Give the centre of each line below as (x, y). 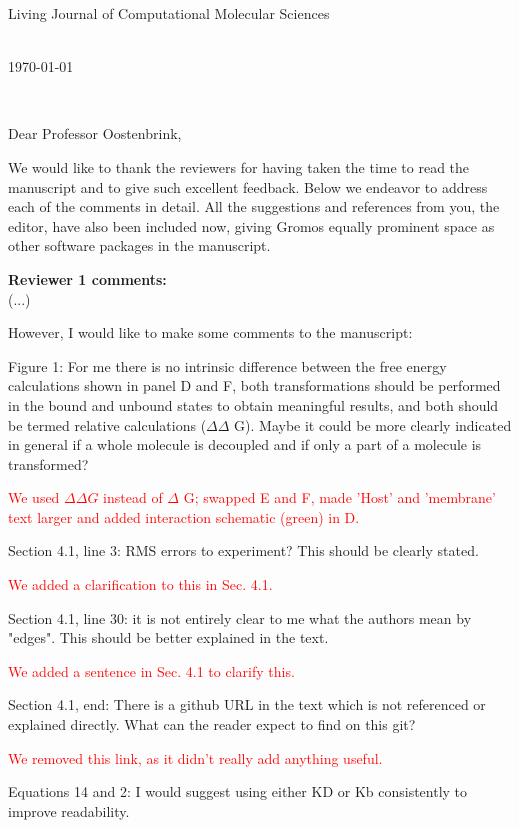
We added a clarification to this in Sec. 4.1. (140, 584)
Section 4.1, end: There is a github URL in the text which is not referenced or (247, 704)
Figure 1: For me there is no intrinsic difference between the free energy (227, 365)
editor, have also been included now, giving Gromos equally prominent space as (251, 225)
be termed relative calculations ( (107, 424)
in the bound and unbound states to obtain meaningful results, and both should (253, 404)
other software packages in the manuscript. (139, 245)
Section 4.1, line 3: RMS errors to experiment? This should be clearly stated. (243, 550)
